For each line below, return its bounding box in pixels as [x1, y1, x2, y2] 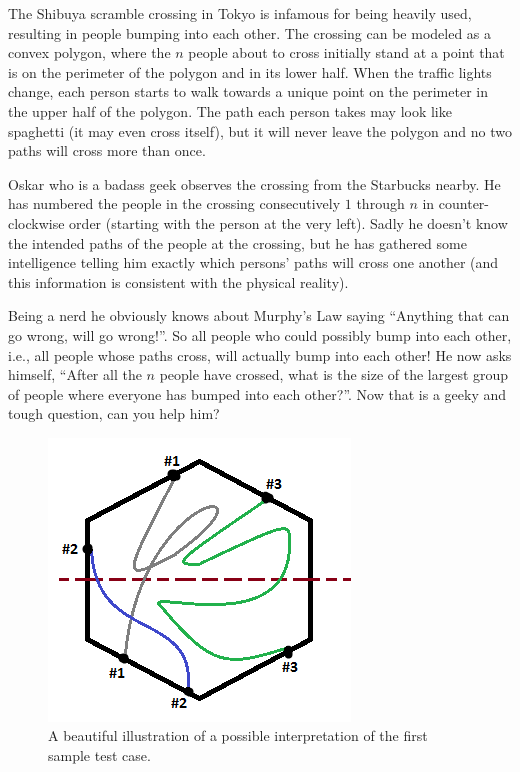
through [356, 193, 405, 214]
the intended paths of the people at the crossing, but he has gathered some [8, 232, 467, 253]
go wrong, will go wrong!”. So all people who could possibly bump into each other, [8, 324, 512, 345]
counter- [438, 193, 490, 214]
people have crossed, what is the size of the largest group [159, 364, 509, 385]
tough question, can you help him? [8, 403, 220, 424]
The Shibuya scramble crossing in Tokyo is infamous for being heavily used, [8, 3, 472, 23]
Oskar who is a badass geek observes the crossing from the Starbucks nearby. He [8, 173, 501, 194]
